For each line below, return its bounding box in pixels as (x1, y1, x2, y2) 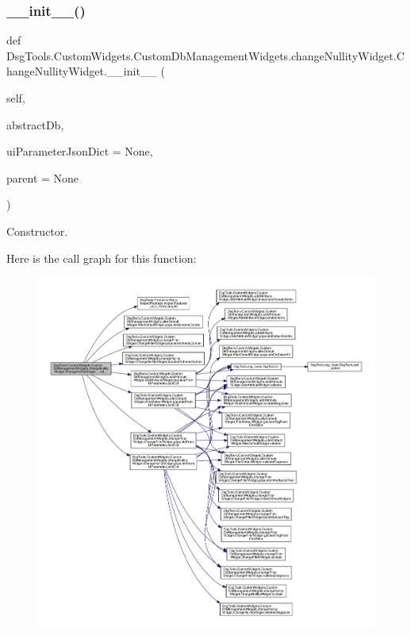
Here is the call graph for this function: (6, 249, 197, 266)
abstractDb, (6, 116, 64, 133)
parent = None (6, 169, 79, 186)
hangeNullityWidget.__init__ (6, 63, 157, 79)
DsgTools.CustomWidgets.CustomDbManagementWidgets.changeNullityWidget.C (6, 47, 405, 63)
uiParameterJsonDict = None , (6, 143, 153, 160)
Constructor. (6, 222, 68, 239)
